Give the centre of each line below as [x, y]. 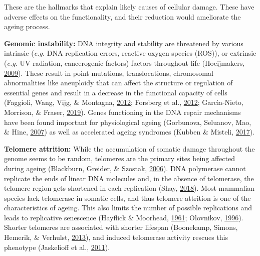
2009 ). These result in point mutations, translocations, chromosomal [109, 73]
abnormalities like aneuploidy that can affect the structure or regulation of [118, 83]
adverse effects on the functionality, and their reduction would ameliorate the [122, 16]
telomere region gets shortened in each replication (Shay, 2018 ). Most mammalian [129, 188]
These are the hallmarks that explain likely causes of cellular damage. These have [129, 7]
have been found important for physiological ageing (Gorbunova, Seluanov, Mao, [128, 122]
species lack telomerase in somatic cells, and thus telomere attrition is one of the [127, 198]
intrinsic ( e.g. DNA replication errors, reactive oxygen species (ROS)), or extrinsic [130, 53]
